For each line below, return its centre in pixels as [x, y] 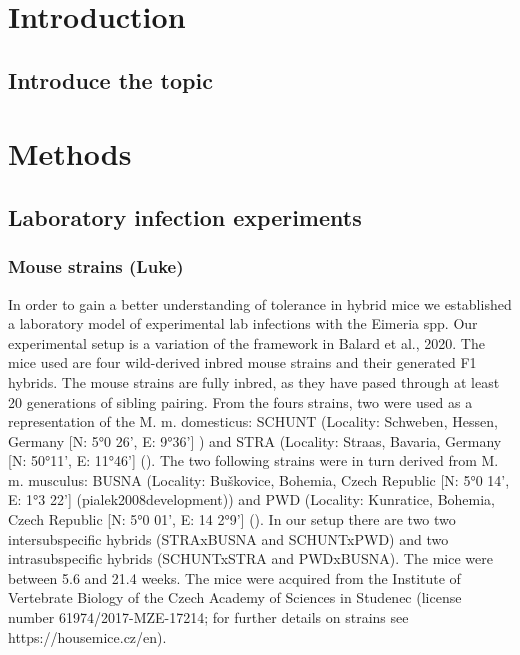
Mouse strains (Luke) [96, 266]
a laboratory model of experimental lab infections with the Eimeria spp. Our [243, 323]
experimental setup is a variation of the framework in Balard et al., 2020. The [246, 342]
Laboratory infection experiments [185, 216]
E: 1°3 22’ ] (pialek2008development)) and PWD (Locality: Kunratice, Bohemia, [251, 499]
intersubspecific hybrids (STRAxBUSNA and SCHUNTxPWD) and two [228, 538]
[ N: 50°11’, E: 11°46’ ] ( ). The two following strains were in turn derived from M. [253, 460]
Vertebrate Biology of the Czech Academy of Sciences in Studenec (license [235, 597]
